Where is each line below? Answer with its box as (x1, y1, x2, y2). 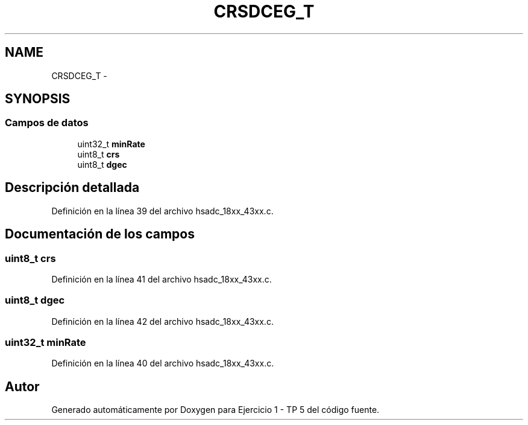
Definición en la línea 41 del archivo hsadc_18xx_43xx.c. (51, 273, 272, 284)
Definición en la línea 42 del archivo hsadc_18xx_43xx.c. (51, 316, 274, 327)
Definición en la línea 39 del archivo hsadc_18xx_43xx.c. (51, 205, 274, 216)
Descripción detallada (5, 180, 140, 196)
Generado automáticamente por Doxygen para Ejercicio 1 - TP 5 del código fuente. (51, 404, 380, 415)
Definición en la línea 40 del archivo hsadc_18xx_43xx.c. (51, 358, 274, 369)
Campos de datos (5, 117, 89, 129)
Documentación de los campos (5, 226, 195, 242)
